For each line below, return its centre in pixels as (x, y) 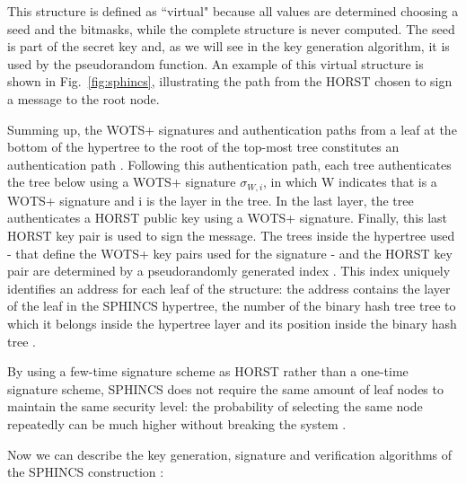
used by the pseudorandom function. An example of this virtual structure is (215, 63)
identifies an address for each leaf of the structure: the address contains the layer (229, 288)
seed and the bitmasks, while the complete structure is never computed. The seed (231, 28)
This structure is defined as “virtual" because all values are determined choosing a (233, 11)
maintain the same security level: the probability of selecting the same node (215, 406)
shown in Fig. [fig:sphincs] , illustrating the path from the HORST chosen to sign (230, 81)
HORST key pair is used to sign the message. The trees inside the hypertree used (231, 235)
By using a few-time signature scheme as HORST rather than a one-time (208, 371)
